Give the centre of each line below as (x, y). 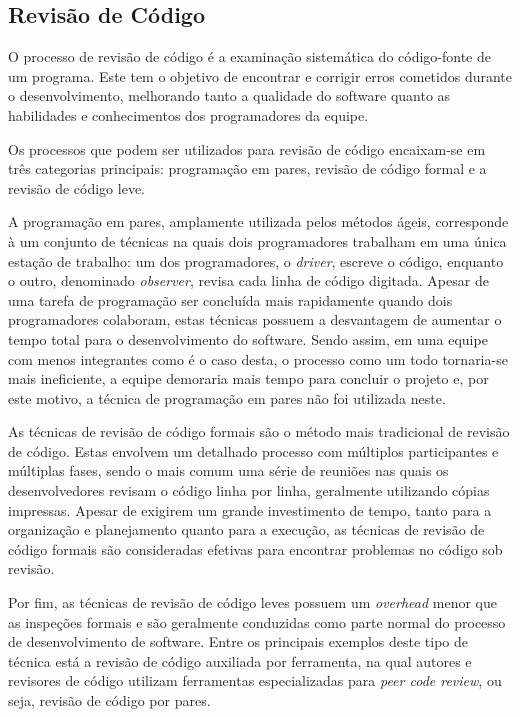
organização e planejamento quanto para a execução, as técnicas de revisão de (246, 529)
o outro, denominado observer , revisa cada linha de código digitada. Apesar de (248, 280)
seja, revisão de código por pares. (109, 700)
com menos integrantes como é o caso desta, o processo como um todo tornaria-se (258, 358)
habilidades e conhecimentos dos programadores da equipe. (188, 114)
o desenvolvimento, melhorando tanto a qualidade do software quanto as (229, 95)
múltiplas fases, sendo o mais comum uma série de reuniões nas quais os (228, 470)
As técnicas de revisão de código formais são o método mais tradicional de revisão (259, 431)
